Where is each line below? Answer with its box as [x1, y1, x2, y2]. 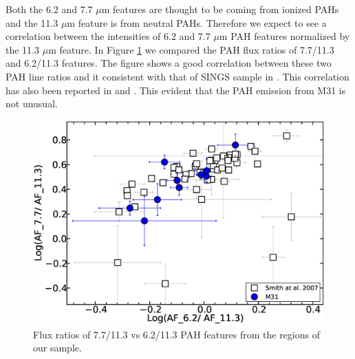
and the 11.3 [6, 15, 58, 30]
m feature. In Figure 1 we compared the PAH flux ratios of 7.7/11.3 [48, 42, 334, 56]
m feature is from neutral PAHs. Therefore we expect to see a [67, 15, 327, 30]
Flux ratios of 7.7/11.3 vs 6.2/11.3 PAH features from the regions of [33, 327, 320, 341]
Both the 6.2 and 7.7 [6, 2, 93, 16]
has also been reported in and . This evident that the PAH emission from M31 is [6, 83, 346, 97]
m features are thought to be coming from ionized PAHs [101, 2, 339, 16]
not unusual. [6, 96, 58, 111]
